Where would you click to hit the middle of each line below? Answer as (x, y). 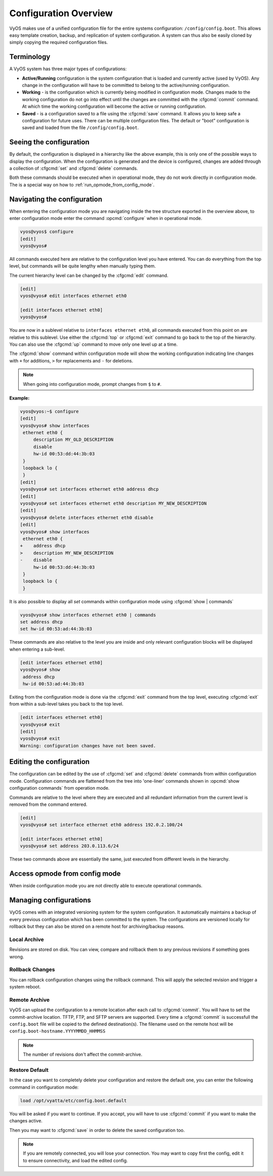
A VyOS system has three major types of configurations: (68, 69)
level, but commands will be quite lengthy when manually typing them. (83, 266)
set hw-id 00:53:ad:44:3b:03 (56, 629)
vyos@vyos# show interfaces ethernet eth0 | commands (88, 615)
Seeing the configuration (49, 142)
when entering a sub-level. (37, 649)
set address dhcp (41, 622)
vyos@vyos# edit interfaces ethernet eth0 (73, 296)
